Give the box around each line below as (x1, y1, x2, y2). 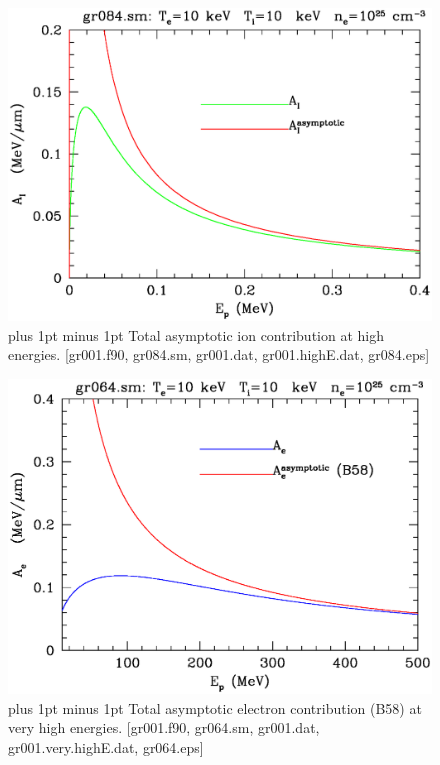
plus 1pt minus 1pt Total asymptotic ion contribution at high (8, 324, 384, 345)
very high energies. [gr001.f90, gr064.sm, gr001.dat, (8, 717, 320, 738)
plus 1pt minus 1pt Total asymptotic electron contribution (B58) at (8, 697, 422, 718)
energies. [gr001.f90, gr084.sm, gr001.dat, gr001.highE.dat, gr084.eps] (8, 344, 430, 365)
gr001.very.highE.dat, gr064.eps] (8, 736, 204, 757)
